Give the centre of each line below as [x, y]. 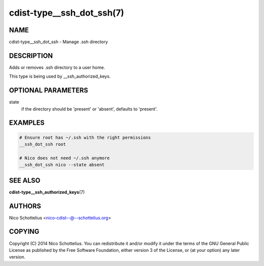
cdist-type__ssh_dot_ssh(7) [66, 13]
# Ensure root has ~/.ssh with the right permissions [85, 137]
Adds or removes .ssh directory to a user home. [57, 67]
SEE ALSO [25, 180]
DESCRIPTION [31, 55]
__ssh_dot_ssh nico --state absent [62, 165]
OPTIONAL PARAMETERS [49, 90]
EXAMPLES [27, 123]
